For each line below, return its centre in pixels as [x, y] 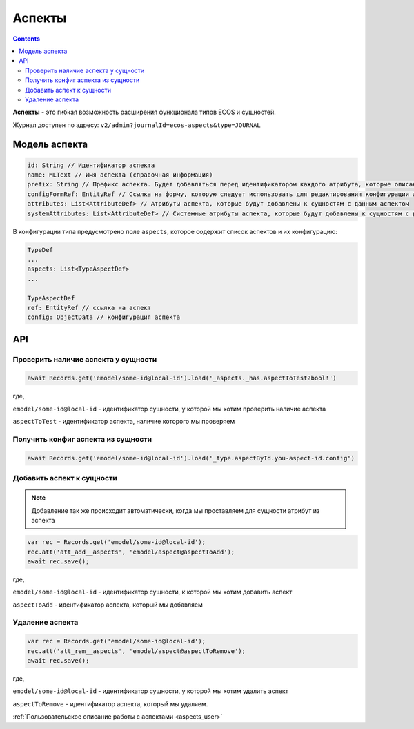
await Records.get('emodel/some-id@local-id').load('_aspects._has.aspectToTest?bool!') [182, 378]
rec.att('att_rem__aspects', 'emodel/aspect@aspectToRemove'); [137, 651]
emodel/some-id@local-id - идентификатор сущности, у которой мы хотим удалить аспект [151, 691]
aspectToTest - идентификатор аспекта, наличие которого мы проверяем [124, 422]
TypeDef [40, 250]
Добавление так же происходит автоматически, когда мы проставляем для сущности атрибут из [176, 510]
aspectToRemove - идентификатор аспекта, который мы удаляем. [110, 703]
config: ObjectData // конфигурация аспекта [104, 317]
